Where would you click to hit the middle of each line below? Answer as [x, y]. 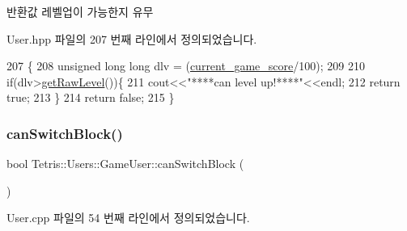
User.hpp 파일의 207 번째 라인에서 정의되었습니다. [132, 38]
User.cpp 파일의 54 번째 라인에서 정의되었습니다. [128, 218]
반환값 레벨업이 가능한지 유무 [80, 11]
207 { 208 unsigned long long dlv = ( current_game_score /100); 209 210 [186, 66]
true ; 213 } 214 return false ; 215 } [91, 97]
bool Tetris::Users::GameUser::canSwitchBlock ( [125, 164]
